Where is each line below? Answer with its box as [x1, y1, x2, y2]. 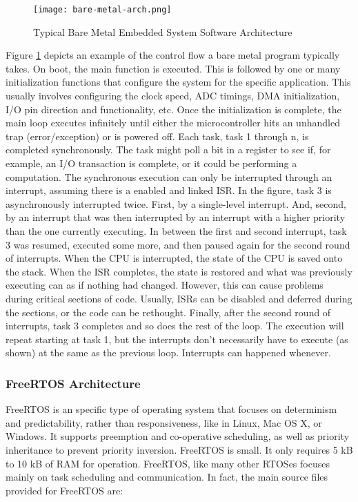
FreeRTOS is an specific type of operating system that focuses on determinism [6, 402, 337, 416]
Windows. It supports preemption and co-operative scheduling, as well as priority [6, 429, 350, 443]
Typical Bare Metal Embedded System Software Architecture [33, 24, 292, 39]
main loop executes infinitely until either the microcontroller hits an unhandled [6, 115, 340, 130]
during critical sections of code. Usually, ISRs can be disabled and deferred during [6, 291, 352, 305]
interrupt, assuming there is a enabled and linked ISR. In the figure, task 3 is [6, 183, 332, 197]
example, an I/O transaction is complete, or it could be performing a [6, 156, 297, 170]
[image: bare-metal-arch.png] [33, 5, 172, 15]
